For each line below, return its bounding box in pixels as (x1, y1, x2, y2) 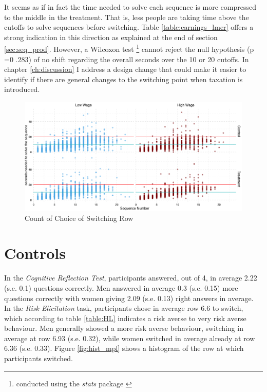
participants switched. (4, 353, 73, 364)
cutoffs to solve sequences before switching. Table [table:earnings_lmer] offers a (4, 22, 254, 32)
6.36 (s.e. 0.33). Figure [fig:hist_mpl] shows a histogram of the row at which (4, 343, 244, 353)
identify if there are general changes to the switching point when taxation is (4, 73, 243, 84)
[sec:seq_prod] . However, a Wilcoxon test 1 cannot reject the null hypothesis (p (4, 42, 254, 54)
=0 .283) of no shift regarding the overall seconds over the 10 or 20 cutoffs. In (4, 53, 249, 64)
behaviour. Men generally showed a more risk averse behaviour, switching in (4, 323, 244, 333)
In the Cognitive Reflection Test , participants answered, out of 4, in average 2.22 (4, 272, 257, 283)
